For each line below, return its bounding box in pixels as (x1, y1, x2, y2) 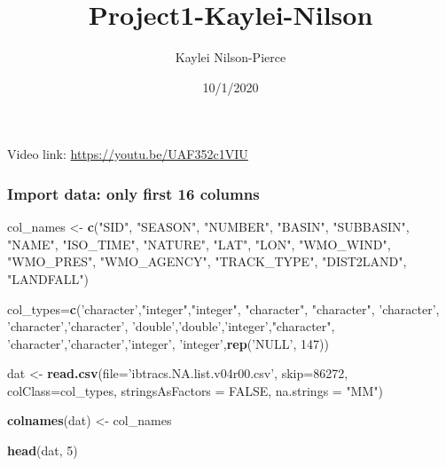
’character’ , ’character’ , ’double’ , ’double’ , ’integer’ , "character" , (7, 317, 335, 336)
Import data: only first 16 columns (7, 182, 260, 204)
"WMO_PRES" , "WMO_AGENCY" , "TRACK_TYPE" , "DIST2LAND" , (7, 252, 407, 271)
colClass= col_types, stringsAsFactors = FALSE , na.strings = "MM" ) (7, 381, 383, 399)
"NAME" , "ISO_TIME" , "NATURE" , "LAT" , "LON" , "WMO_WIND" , (7, 234, 391, 253)
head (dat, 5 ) (7, 441, 78, 460)
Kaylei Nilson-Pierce (175, 48, 286, 67)
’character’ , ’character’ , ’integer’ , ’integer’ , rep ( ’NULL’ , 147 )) (7, 334, 329, 352)
